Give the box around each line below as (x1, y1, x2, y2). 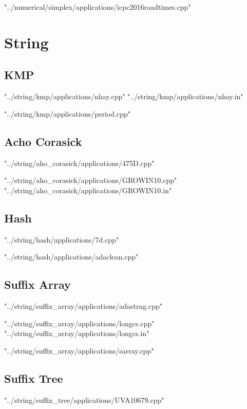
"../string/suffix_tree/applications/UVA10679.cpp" (4, 394, 164, 405)
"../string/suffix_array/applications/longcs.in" (4, 328, 149, 339)
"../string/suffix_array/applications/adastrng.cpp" (4, 300, 163, 311)
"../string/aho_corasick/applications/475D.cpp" (4, 157, 155, 168)
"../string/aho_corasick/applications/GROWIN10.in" (4, 184, 172, 195)
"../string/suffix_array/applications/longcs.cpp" (4, 318, 155, 328)
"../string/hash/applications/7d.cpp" (4, 234, 119, 245)
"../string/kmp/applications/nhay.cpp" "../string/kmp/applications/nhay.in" (4, 91, 243, 102)
